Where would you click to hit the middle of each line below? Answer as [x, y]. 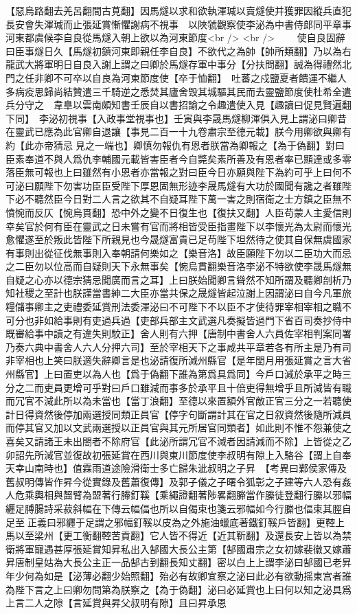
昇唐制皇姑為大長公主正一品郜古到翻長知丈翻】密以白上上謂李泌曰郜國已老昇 [178, 562]
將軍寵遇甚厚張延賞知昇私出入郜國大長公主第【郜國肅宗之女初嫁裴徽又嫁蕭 [183, 548]
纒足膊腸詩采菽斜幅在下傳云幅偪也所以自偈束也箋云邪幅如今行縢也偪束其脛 [174, 508]
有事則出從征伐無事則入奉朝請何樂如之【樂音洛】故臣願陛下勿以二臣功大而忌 [178, 252]
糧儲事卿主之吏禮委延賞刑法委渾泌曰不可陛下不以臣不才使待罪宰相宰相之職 [174, 307]
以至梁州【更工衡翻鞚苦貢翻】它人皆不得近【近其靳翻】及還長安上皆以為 [178, 535]
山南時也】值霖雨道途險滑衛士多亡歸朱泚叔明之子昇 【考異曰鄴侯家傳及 [185, 468]
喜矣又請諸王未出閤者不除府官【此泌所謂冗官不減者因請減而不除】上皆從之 [174, 441]
